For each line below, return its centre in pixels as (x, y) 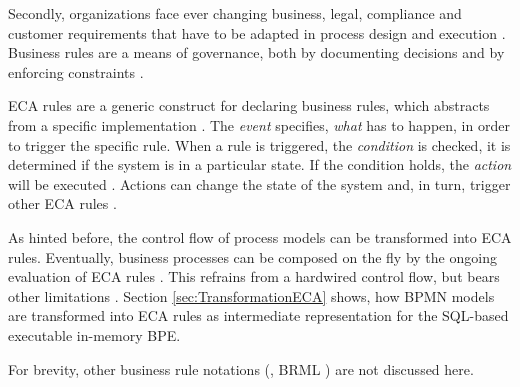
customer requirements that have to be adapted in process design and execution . (257, 32)
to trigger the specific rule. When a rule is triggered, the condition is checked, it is (259, 144)
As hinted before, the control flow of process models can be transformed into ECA (260, 236)
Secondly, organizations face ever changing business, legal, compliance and (235, 13)
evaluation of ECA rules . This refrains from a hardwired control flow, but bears (254, 276)
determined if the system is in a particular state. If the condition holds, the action (260, 164)
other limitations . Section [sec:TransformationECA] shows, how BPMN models (251, 295)
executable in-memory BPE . (94, 334)
